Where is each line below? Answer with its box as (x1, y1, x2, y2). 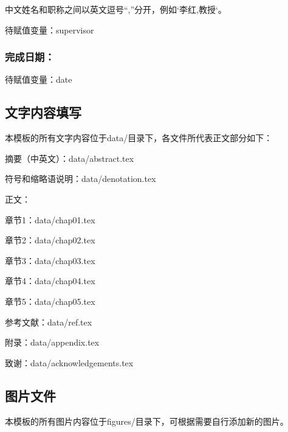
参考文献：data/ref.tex (5, 315, 92, 328)
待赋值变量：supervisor (5, 23, 94, 36)
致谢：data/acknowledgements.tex (5, 356, 134, 369)
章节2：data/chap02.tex (5, 234, 95, 246)
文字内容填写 (5, 103, 81, 122)
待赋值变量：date (5, 73, 72, 86)
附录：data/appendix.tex (5, 336, 100, 349)
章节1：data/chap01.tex (5, 213, 95, 226)
